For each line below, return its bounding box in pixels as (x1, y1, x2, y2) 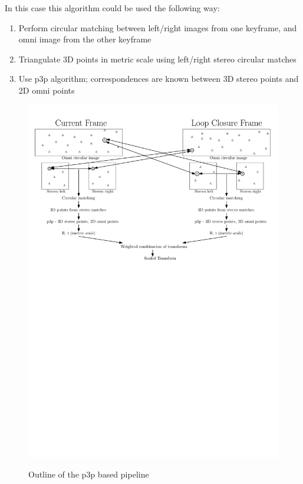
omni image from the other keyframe (18, 33, 151, 45)
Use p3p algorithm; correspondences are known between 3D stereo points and (18, 72, 299, 85)
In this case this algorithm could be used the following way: (5, 2, 220, 14)
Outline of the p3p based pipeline (28, 468, 149, 480)
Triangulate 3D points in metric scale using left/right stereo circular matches (18, 52, 297, 65)
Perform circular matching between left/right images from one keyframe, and (18, 21, 297, 34)
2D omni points (18, 84, 75, 96)
